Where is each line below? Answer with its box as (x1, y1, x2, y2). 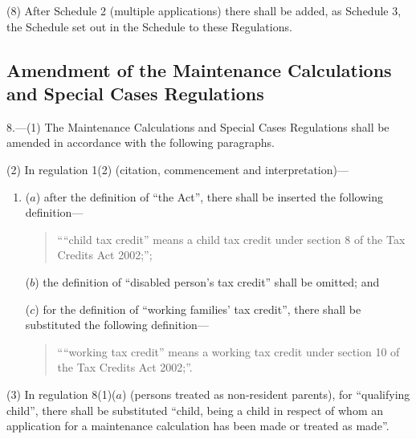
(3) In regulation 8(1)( (6, 385, 116, 402)
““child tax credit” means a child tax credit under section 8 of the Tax (57, 230, 406, 247)
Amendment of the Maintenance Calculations (6, 57, 392, 82)
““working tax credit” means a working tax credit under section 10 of (57, 343, 400, 360)
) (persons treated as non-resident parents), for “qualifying (121, 385, 410, 402)
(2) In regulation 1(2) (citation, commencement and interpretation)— (6, 161, 349, 177)
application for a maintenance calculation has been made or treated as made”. (6, 417, 389, 434)
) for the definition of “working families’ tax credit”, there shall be (35, 300, 361, 317)
